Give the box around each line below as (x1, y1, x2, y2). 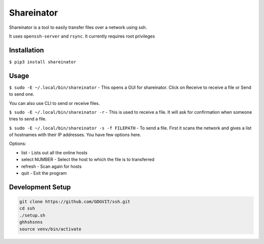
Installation (9, 46, 44, 54)
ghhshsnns (19, 220, 43, 225)
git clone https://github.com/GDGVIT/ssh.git (19, 199, 131, 204)
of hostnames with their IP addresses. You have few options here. (9, 132, 141, 138)
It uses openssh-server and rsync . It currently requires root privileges (9, 33, 155, 39)
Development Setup (9, 183, 71, 191)
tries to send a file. (9, 116, 46, 122)
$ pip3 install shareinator (9, 59, 77, 64)
